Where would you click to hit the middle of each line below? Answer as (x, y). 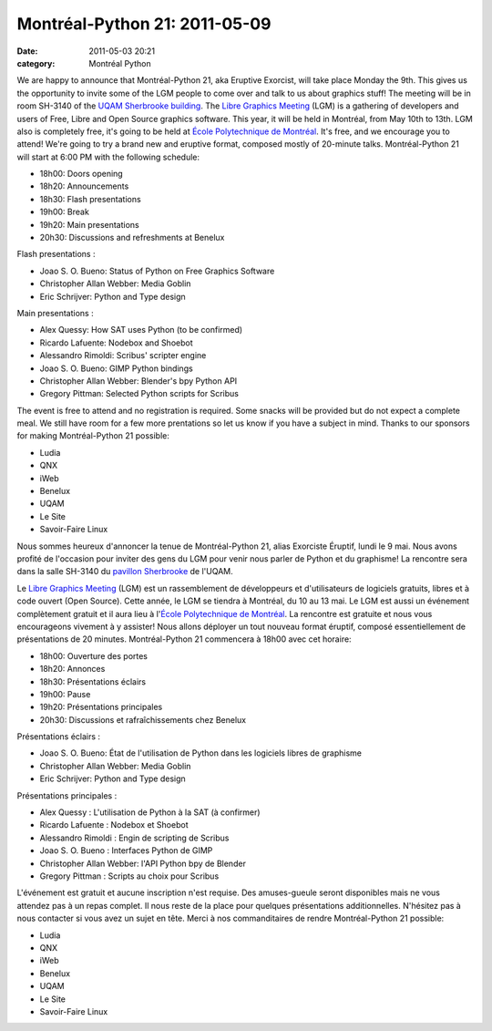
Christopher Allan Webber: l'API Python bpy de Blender (143, 863)
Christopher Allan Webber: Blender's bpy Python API (138, 381)
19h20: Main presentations (90, 224)
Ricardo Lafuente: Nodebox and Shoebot (116, 343)
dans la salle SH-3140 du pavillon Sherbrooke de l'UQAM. (125, 572)
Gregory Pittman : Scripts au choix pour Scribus (129, 876)
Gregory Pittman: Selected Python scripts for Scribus (139, 394)
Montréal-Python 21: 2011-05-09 (144, 24)
